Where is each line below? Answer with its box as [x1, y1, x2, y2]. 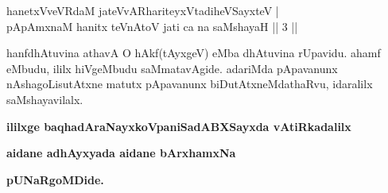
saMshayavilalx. [6, 91, 83, 107]
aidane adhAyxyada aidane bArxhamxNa [6, 145, 236, 161]
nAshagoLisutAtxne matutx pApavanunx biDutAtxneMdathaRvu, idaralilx [6, 75, 373, 92]
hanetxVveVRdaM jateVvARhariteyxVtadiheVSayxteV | [6, 2, 279, 18]
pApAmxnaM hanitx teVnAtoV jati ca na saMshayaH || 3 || [6, 17, 298, 34]
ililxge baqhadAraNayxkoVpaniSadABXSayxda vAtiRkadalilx [6, 118, 351, 134]
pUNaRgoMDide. [6, 171, 104, 187]
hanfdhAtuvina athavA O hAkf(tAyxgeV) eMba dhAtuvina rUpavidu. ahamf [6, 44, 381, 61]
